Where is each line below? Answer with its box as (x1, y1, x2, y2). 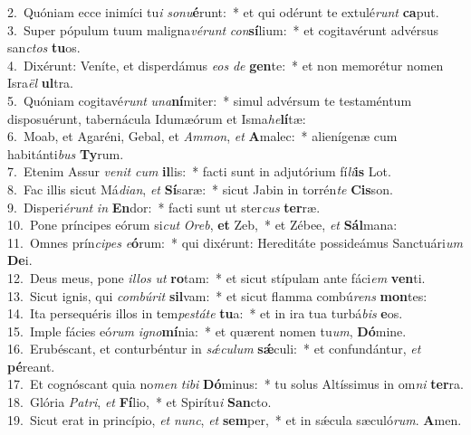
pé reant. (7, 356, 55, 375)
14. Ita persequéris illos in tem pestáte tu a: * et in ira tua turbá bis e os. (7, 304, 403, 323)
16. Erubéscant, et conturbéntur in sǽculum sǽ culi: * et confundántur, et (7, 339, 421, 358)
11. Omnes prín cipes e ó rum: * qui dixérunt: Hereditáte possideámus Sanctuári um (7, 232, 463, 251)
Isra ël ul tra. (7, 73, 74, 92)
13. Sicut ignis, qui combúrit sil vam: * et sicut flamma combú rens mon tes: (7, 286, 428, 305)
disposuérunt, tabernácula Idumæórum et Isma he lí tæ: (7, 109, 306, 128)
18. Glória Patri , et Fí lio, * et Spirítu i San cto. (7, 392, 272, 411)
